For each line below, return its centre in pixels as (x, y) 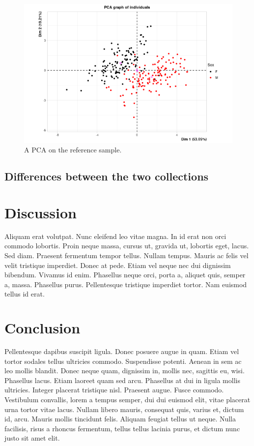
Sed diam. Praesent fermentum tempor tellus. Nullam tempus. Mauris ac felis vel (127, 255)
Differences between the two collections (107, 176)
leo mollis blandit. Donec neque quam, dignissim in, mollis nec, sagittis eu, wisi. (125, 371)
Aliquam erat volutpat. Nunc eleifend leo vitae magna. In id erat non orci (115, 236)
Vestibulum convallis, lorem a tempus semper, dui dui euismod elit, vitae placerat (127, 399)
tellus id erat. (25, 294)
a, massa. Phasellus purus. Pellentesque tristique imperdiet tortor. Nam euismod (126, 284)
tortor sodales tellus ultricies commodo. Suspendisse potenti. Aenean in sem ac (123, 361)
